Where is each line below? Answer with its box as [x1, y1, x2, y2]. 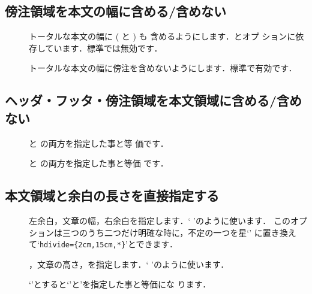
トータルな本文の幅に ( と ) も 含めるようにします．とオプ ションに [29, 30, 296, 43]
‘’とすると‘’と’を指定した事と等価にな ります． [29, 278, 211, 290]
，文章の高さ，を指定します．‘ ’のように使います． [29, 257, 229, 270]
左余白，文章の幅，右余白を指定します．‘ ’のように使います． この [29, 214, 290, 226]
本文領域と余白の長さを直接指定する [5, 186, 219, 205]
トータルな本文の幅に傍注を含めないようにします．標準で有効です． [29, 62, 297, 74]
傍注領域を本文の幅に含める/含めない [5, 2, 227, 20]
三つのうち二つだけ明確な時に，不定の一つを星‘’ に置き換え [62, 226, 296, 238]
